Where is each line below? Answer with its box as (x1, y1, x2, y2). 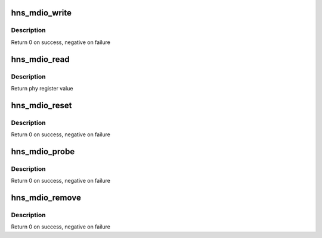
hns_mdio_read (11, 54, 70, 64)
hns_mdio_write (11, 8, 72, 18)
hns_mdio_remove (11, 193, 82, 203)
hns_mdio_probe (11, 146, 75, 156)
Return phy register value (11, 84, 73, 92)
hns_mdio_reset (11, 100, 72, 110)
